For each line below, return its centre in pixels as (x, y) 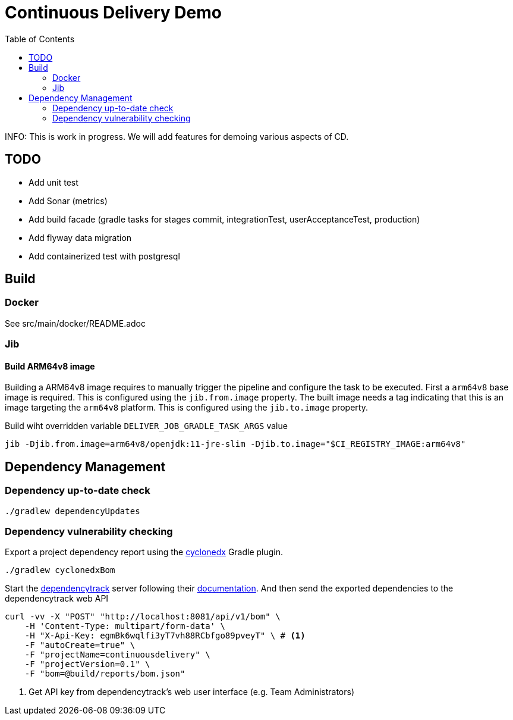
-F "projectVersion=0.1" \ (87, 664)
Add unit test (53, 182)
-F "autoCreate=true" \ (80, 645)
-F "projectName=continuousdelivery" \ (117, 655)
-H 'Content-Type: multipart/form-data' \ (125, 626)
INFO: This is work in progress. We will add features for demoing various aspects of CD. (177, 136)
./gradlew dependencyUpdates (73, 511)
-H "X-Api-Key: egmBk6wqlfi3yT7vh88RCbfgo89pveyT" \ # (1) (165, 636)
